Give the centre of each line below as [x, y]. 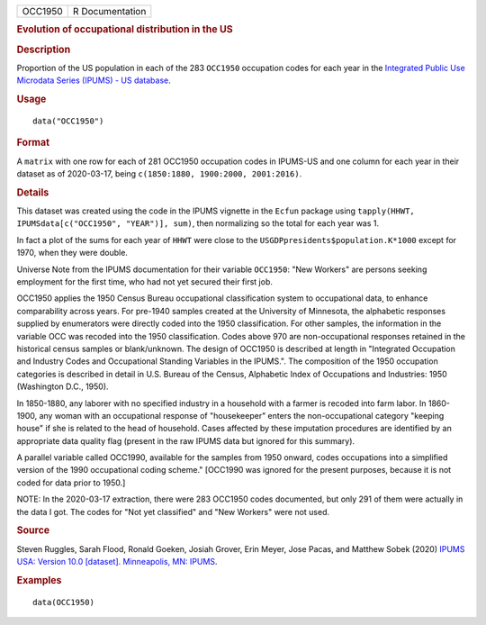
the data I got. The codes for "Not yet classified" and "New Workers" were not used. [173, 512]
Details [33, 192]
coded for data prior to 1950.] [71, 483]
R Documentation [109, 11]
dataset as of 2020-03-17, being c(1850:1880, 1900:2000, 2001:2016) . [159, 174]
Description [44, 50]
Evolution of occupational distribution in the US [125, 30]
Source [33, 530]
